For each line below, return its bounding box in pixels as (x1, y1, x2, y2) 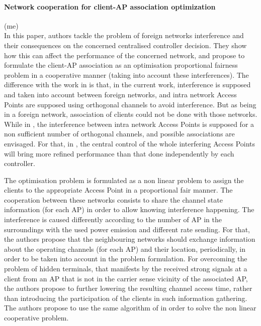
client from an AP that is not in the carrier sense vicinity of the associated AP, (4, 273, 248, 283)
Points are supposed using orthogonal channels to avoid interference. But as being (4, 99, 256, 109)
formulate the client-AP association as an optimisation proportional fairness (4, 60, 238, 70)
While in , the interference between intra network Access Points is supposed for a (4, 118, 254, 129)
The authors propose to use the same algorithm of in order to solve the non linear (4, 302, 256, 313)
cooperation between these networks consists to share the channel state (4, 194, 223, 205)
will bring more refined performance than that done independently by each (4, 148, 234, 158)
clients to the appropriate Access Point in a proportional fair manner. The (4, 185, 233, 195)
